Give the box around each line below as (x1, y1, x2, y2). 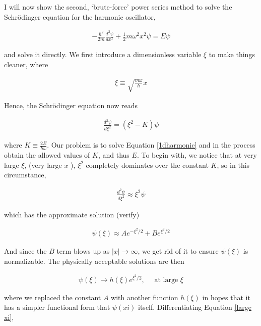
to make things (209, 49, 255, 60)
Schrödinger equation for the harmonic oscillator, (4, 11, 156, 22)
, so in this (217, 159, 250, 170)
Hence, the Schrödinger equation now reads (4, 100, 138, 110)
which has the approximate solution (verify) (4, 209, 140, 219)
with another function (111, 292, 178, 302)
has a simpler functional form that (4, 302, 110, 312)
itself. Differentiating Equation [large (138, 302, 252, 312)
